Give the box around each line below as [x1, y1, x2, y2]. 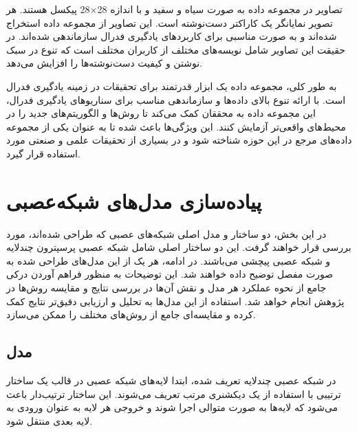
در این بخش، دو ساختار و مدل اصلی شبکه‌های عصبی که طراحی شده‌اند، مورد [6, 226, 327, 241]
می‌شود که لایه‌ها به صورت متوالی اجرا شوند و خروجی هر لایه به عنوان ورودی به [6, 400, 338, 414]
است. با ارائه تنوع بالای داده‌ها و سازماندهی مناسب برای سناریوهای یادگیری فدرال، [6, 92, 346, 107]
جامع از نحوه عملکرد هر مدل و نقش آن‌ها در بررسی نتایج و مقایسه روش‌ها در [6, 280, 327, 295]
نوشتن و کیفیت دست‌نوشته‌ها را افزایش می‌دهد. [6, 56, 202, 70]
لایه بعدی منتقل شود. [6, 413, 93, 428]
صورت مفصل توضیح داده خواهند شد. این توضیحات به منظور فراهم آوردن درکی [6, 267, 334, 281]
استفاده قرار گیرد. [6, 146, 80, 160]
